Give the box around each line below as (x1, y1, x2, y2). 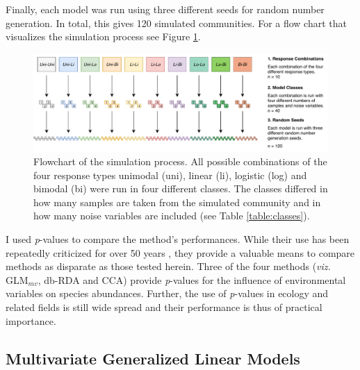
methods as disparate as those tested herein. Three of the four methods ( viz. (6, 259, 331, 274)
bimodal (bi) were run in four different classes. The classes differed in (33, 181, 328, 196)
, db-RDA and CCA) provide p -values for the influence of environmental (38, 272, 346, 287)
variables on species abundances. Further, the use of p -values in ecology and (6, 286, 329, 301)
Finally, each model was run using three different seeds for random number (6, 2, 325, 16)
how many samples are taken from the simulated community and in (33, 194, 321, 209)
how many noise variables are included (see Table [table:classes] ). (33, 208, 310, 223)
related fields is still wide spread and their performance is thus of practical (6, 299, 322, 314)
